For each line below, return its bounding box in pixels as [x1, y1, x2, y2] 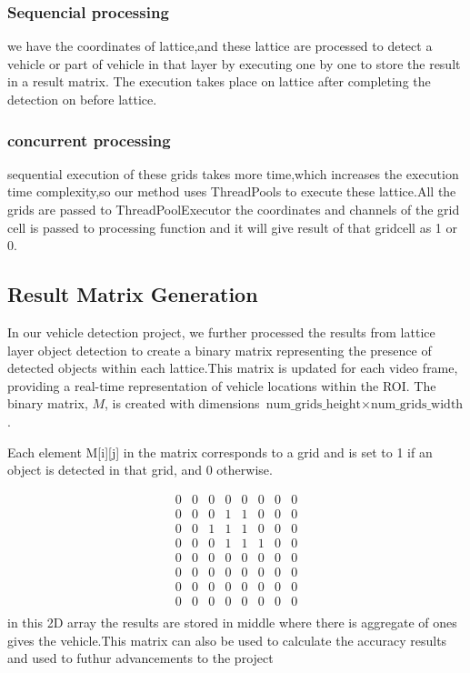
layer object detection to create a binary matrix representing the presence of [7, 340, 432, 359]
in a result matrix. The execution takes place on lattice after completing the [7, 72, 431, 91]
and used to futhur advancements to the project [7, 648, 274, 668]
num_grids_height [265, 398, 361, 412]
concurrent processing [7, 128, 171, 151]
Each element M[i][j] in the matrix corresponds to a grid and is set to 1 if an [7, 442, 433, 461]
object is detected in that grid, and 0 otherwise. [7, 460, 273, 479]
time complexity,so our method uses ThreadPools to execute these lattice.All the [7, 182, 456, 201]
